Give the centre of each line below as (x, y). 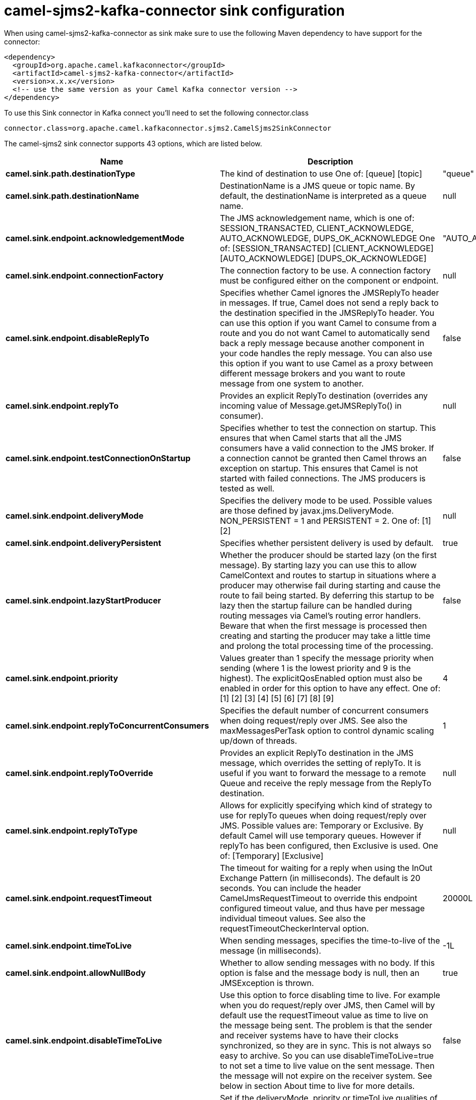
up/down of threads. (259, 740)
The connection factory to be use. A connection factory (325, 270)
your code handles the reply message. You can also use (326, 353)
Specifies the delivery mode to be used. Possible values (326, 500)
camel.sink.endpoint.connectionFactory (85, 275)
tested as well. (247, 488)
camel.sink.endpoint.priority (62, 678)
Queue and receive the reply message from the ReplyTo (326, 783)
